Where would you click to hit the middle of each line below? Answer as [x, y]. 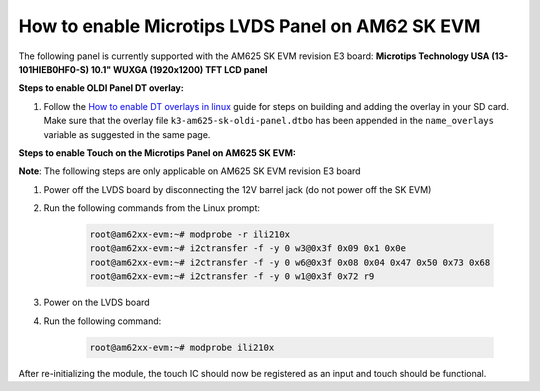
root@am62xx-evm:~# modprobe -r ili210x [189, 234]
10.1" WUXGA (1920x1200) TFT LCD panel [179, 69]
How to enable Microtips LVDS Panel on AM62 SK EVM [249, 26]
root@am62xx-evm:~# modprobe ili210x [182, 347]
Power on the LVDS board [96, 302]
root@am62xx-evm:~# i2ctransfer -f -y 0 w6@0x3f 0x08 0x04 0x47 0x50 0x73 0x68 [290, 262]
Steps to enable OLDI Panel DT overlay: [101, 88]
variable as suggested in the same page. [127, 134]
